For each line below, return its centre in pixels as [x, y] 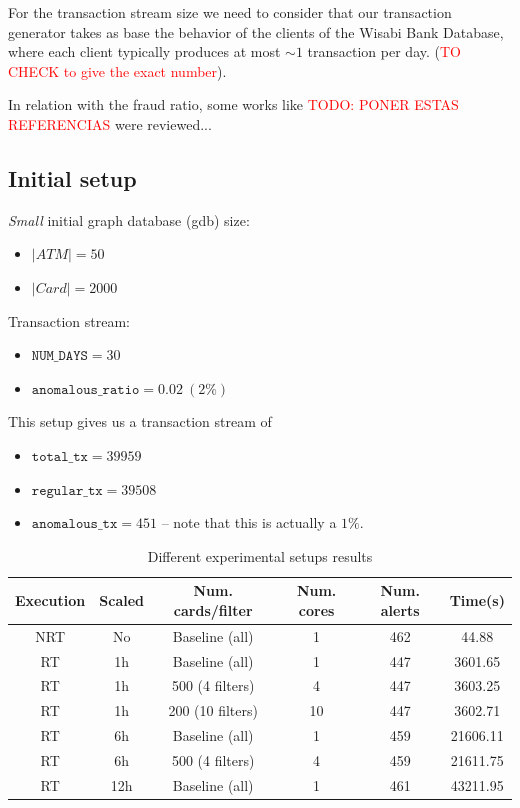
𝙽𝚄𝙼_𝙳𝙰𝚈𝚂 [59, 356]
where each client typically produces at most [144, 51]
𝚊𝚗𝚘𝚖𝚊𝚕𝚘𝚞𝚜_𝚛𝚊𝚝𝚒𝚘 [85, 389]
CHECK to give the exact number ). [117, 70]
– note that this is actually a [249, 522]
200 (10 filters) [213, 710]
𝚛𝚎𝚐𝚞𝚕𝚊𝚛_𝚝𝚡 [67, 490]
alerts [400, 609]
